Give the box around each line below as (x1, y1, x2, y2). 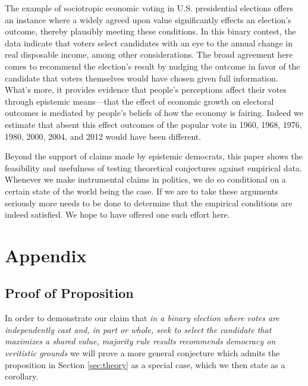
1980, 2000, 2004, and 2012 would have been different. (5, 130, 202, 142)
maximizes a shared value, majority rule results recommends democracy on (5, 335, 276, 347)
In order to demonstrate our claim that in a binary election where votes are (5, 312, 279, 324)
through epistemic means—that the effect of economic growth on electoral (5, 95, 274, 107)
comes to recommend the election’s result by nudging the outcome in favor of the (5, 59, 300, 72)
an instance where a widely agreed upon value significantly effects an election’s (5, 13, 291, 26)
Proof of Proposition (5, 284, 134, 302)
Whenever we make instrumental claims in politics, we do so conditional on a (5, 173, 286, 186)
